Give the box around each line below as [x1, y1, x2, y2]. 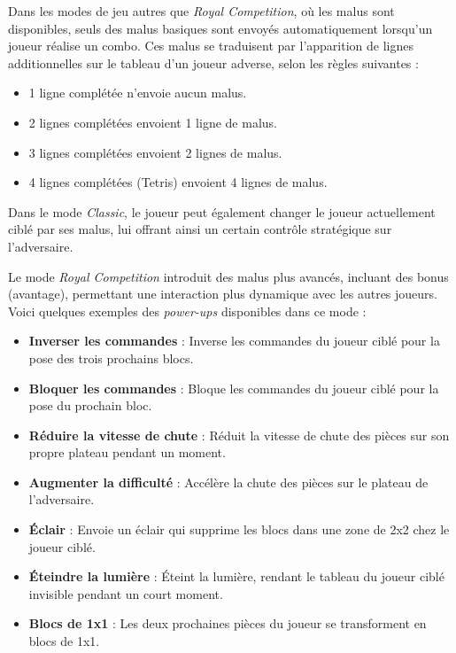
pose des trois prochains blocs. [28, 348, 194, 367]
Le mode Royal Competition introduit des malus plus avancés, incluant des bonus [8, 267, 449, 285]
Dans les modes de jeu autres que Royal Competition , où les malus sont [8, 2, 395, 19]
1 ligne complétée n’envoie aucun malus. [28, 83, 247, 102]
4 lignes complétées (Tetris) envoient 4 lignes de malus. [28, 173, 328, 191]
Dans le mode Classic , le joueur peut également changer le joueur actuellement [8, 202, 436, 221]
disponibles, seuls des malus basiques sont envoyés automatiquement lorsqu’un [8, 19, 433, 37]
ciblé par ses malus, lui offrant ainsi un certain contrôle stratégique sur [8, 220, 392, 238]
